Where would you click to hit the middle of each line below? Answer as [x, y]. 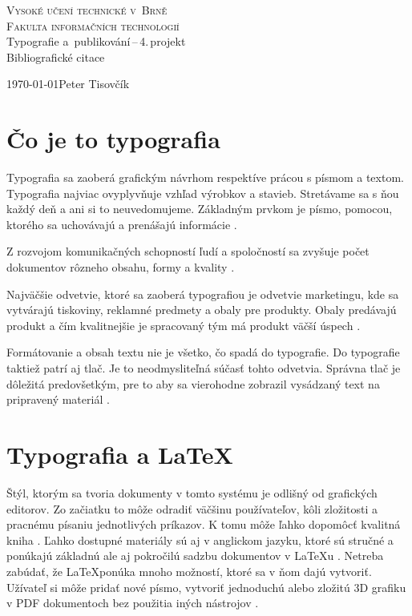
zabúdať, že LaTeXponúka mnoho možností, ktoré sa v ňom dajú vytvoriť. [189, 571]
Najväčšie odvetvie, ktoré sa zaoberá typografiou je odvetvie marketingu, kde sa [203, 294]
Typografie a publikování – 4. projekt [96, 41]
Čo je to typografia [113, 139]
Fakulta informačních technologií [93, 25]
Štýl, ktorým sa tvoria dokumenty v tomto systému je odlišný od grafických [192, 492]
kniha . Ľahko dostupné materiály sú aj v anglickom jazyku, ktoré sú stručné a [200, 540]
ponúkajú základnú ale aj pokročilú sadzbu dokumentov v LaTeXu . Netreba [195, 556]
